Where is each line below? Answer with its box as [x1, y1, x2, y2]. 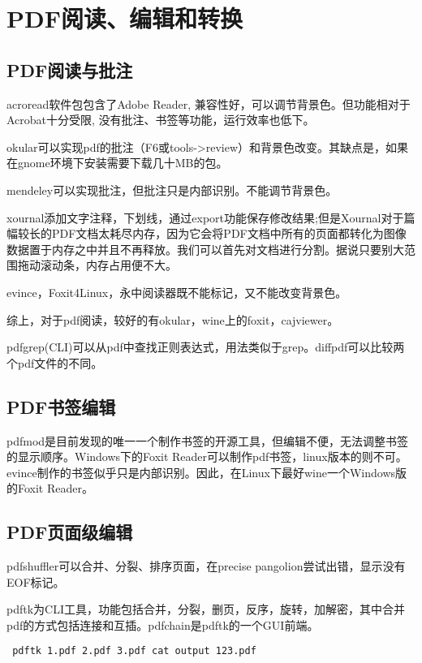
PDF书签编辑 [6, 394, 116, 419]
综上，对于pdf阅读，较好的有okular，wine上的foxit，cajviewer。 [6, 311, 339, 328]
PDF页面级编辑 [6, 519, 133, 545]
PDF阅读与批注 [6, 57, 133, 82]
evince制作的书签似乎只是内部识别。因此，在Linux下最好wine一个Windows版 [6, 463, 407, 480]
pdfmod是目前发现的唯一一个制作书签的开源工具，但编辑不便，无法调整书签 [6, 432, 409, 449]
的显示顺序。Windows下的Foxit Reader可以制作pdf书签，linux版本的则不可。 [6, 448, 407, 465]
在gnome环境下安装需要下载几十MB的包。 [6, 154, 228, 171]
